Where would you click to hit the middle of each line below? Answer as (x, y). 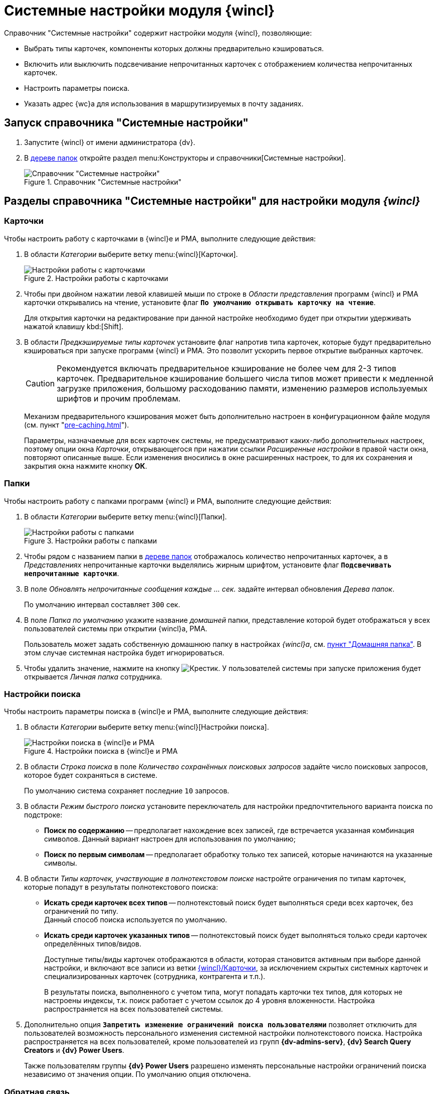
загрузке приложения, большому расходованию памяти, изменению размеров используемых (242, 388)
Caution (40, 383)
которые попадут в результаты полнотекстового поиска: (121, 887)
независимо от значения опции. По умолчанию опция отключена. (138, 1074)
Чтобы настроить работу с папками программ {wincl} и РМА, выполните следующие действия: (168, 501)
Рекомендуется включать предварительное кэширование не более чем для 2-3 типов (227, 368)
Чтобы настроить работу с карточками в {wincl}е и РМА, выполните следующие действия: (160, 238)
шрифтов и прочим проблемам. (119, 398)
